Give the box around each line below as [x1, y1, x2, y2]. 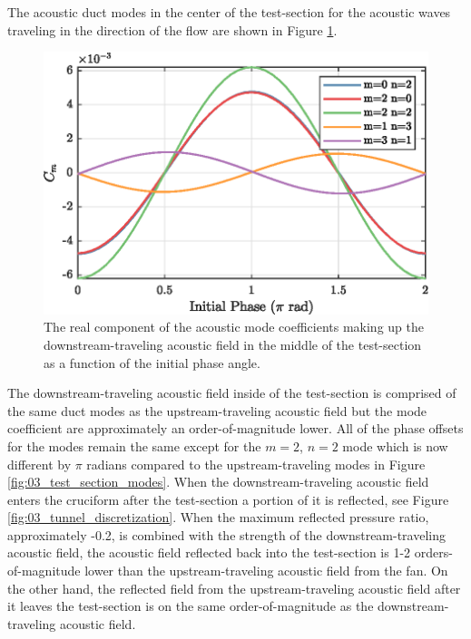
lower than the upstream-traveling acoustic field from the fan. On [84, 561, 448, 580]
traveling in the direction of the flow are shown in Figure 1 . [7, 20, 338, 39]
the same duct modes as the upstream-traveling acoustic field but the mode [7, 401, 427, 420]
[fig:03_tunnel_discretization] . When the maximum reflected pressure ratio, [7, 508, 429, 527]
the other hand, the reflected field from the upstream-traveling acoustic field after [7, 578, 461, 597]
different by [7, 454, 72, 473]
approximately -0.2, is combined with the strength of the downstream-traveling [7, 525, 446, 544]
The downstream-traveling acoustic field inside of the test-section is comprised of [7, 383, 456, 402]
